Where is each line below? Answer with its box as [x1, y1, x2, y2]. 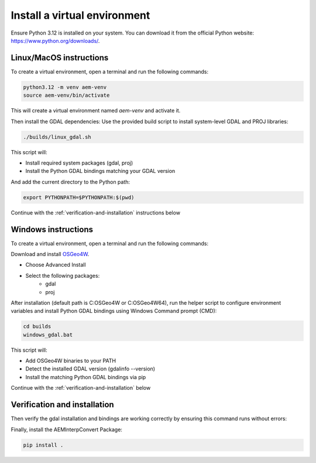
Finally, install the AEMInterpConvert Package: [11, 425, 123, 433]
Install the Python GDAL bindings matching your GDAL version [25, 168, 176, 175]
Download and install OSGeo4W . [11, 251, 90, 257]
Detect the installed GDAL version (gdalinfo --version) [25, 365, 155, 372]
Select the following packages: [25, 272, 100, 279]
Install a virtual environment [11, 9, 150, 22]
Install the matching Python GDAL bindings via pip [25, 373, 146, 380]
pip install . [23, 441, 64, 448]
